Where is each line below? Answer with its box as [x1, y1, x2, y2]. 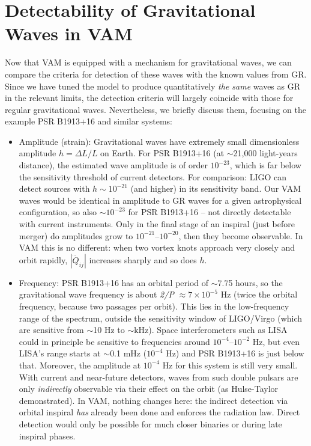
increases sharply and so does [89, 253, 197, 266]
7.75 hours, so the [217, 276, 283, 289]
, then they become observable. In [178, 229, 303, 242]
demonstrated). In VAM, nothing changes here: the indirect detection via [19, 394, 288, 406]
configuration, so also [19, 206, 97, 218]
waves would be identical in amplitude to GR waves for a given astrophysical [19, 194, 302, 206]
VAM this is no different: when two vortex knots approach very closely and [19, 241, 295, 254]
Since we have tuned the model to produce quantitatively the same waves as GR [5, 79, 300, 92]
